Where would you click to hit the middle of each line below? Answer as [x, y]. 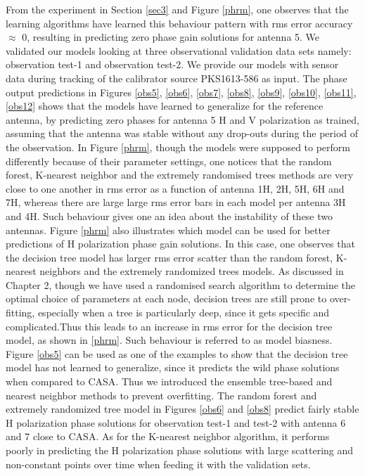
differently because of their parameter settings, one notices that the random [169, 161]
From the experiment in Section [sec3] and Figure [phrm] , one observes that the [177, 9]
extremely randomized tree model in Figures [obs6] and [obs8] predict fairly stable [182, 409]
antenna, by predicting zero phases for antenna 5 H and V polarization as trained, [182, 119]
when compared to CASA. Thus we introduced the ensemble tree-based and [169, 381]
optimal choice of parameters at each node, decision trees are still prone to [166, 298]
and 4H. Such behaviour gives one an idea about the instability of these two [169, 216]
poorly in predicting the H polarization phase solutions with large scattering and [180, 450]
